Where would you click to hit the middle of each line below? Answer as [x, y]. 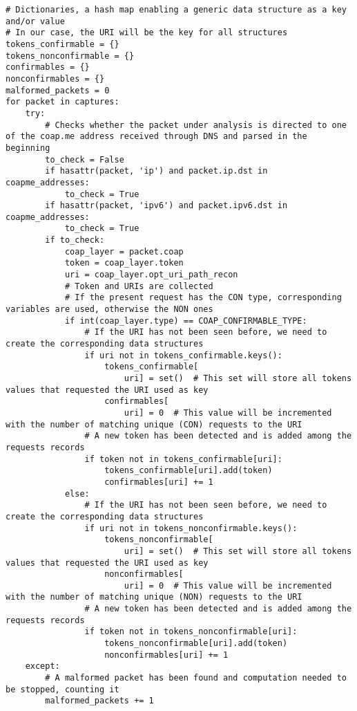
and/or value [35, 21]
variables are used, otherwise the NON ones [109, 310]
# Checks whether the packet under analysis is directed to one [196, 125]
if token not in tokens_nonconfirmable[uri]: [191, 632]
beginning [28, 148]
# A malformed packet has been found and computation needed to [196, 678]
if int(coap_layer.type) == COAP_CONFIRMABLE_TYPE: [186, 321]
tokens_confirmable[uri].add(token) [189, 471]
